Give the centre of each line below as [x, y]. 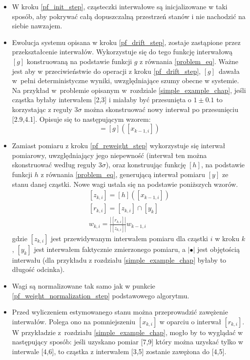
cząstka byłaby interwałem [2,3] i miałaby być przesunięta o [102, 100]
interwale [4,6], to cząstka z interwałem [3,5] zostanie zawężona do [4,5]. [119, 351]
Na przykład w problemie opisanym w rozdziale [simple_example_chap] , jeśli [129, 90]
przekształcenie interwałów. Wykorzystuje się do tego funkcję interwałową [122, 52]
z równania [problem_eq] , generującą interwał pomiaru [123, 174]
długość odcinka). [38, 269]
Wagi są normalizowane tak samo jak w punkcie [83, 286]
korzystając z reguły [42, 109]
